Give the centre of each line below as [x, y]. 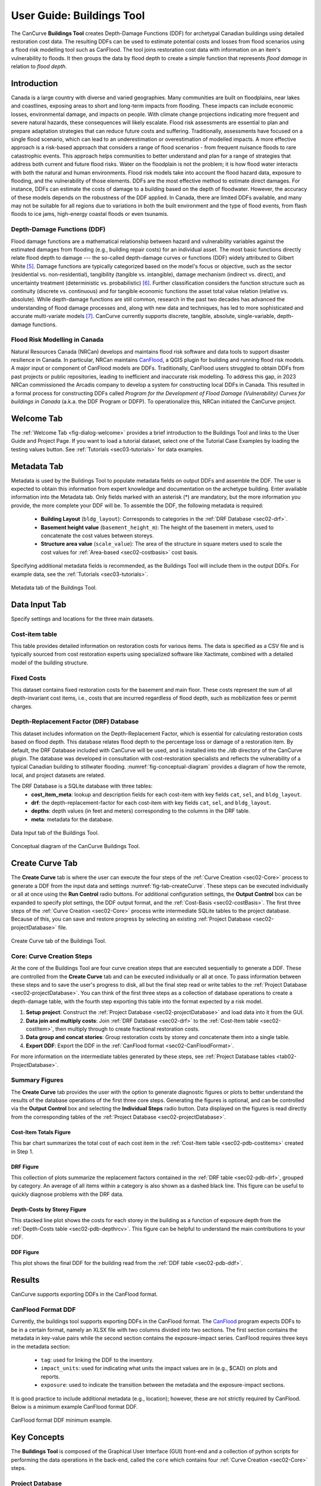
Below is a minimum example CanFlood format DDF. [75, 1406]
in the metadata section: [41, 1346]
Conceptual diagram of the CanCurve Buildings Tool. [75, 846]
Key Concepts [38, 1438]
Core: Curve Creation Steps [51, 956]
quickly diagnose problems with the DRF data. [67, 1194]
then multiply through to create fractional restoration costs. [127, 1029]
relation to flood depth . [39, 67]
